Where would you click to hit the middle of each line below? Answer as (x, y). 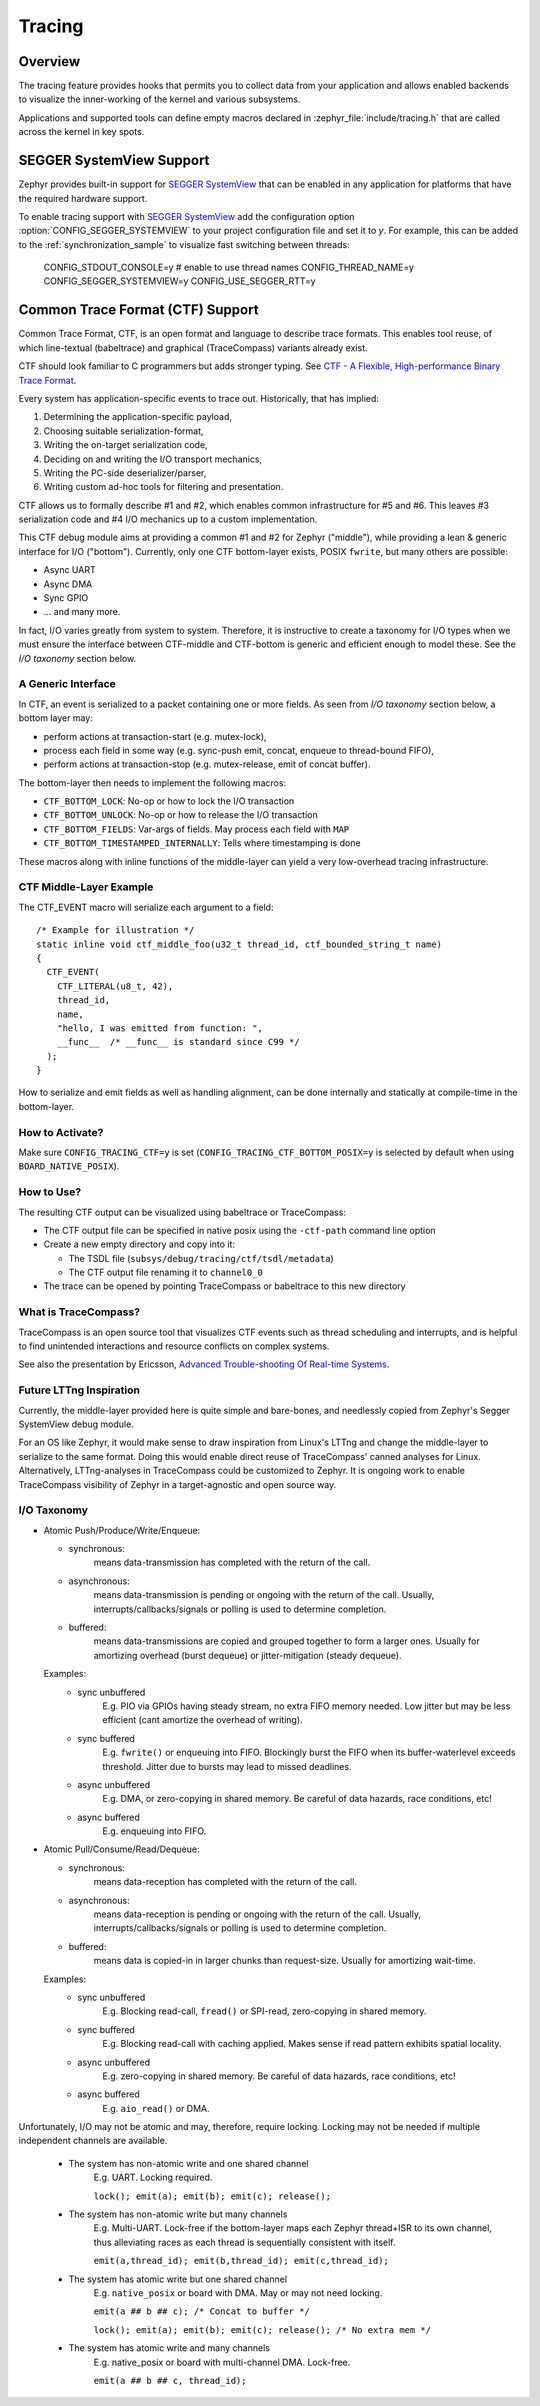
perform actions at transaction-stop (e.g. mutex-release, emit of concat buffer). (207, 764)
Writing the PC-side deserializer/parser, (125, 472)
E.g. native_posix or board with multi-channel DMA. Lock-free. (222, 2362)
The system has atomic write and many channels (169, 2348)
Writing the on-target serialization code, (126, 445)
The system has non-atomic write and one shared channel (188, 2163)
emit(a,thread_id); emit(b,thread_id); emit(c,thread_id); (241, 2261)
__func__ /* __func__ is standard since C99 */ (178, 1042)
